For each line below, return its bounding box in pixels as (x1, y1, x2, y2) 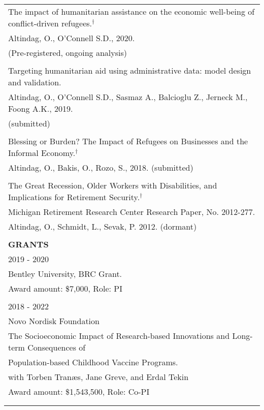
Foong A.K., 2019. (8, 103, 73, 114)
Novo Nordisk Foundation (8, 315, 100, 327)
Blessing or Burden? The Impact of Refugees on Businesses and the (8, 135, 248, 147)
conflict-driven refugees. (8, 17, 92, 29)
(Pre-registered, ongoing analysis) (8, 47, 127, 58)
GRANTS (8, 238, 49, 250)
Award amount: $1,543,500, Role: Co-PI (8, 386, 150, 397)
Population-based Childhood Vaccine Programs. (8, 356, 178, 368)
